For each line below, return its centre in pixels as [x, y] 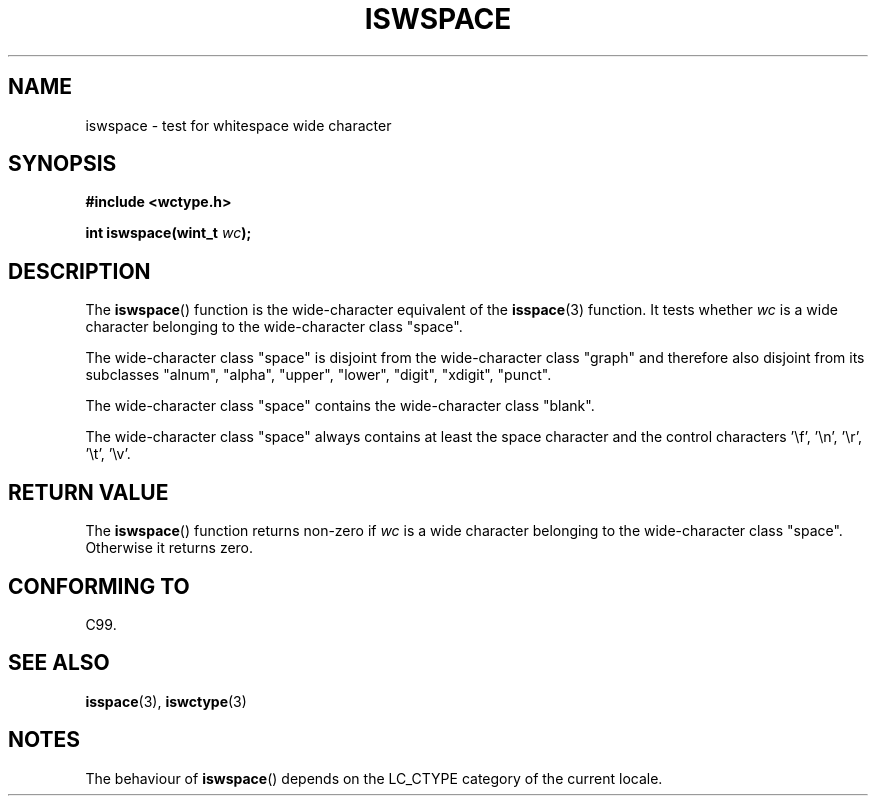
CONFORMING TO [99, 586]
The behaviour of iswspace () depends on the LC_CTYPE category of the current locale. [374, 778]
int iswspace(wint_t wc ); [168, 233]
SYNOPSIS [62, 164]
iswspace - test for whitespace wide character [238, 125]
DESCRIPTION [79, 271]
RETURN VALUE [88, 492]
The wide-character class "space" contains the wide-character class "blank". [340, 406]
